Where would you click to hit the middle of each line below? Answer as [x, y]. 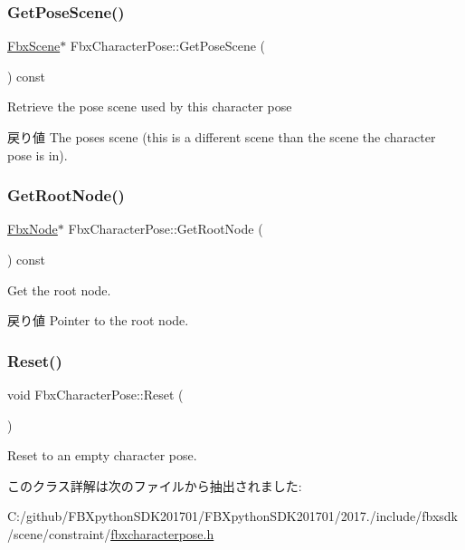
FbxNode [33, 229]
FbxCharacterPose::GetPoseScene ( [167, 46]
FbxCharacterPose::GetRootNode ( [166, 229]
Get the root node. [59, 289]
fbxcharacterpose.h [162, 533]
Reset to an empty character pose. [102, 455]
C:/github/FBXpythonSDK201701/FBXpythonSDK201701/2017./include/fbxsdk [232, 516]
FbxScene [34, 46]
